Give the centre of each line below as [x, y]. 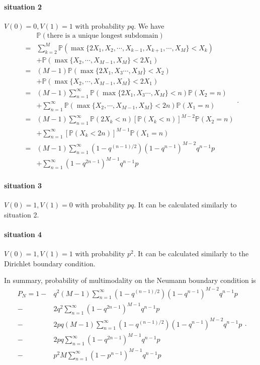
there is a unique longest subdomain [103, 36]
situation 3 [23, 186]
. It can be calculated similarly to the [191, 253]
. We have [149, 25]
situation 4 [23, 234]
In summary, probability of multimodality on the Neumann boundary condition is [130, 280]
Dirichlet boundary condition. [50, 263]
